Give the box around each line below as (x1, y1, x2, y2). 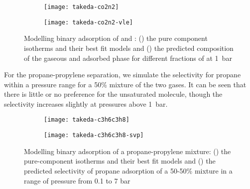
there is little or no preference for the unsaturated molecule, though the (4, 89, 223, 99)
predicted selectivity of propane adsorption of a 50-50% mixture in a (24, 165, 233, 176)
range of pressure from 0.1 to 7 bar (24, 175, 130, 186)
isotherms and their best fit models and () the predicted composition (24, 42, 234, 53)
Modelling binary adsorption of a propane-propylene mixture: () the (24, 146, 231, 156)
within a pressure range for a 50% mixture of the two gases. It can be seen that (4, 79, 247, 89)
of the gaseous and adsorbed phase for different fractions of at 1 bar (24, 52, 232, 63)
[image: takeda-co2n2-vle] (44, 18, 133, 26)
